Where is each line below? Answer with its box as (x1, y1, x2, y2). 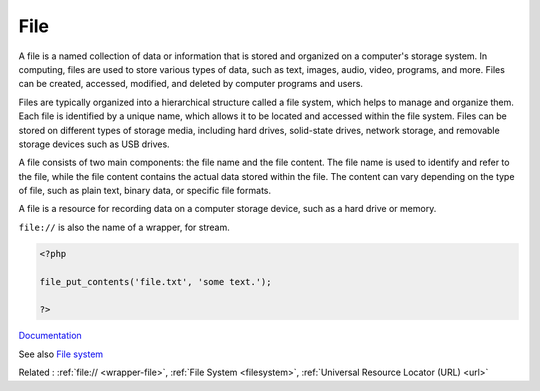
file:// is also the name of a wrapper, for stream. (18, 221, 230, 233)
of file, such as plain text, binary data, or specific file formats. (18, 185, 272, 197)
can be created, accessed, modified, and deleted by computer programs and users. (18, 78, 364, 90)
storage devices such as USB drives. (18, 138, 170, 150)
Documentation (18, 330, 82, 342)
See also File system (18, 348, 104, 360)
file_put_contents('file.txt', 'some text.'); (39, 276, 272, 287)
